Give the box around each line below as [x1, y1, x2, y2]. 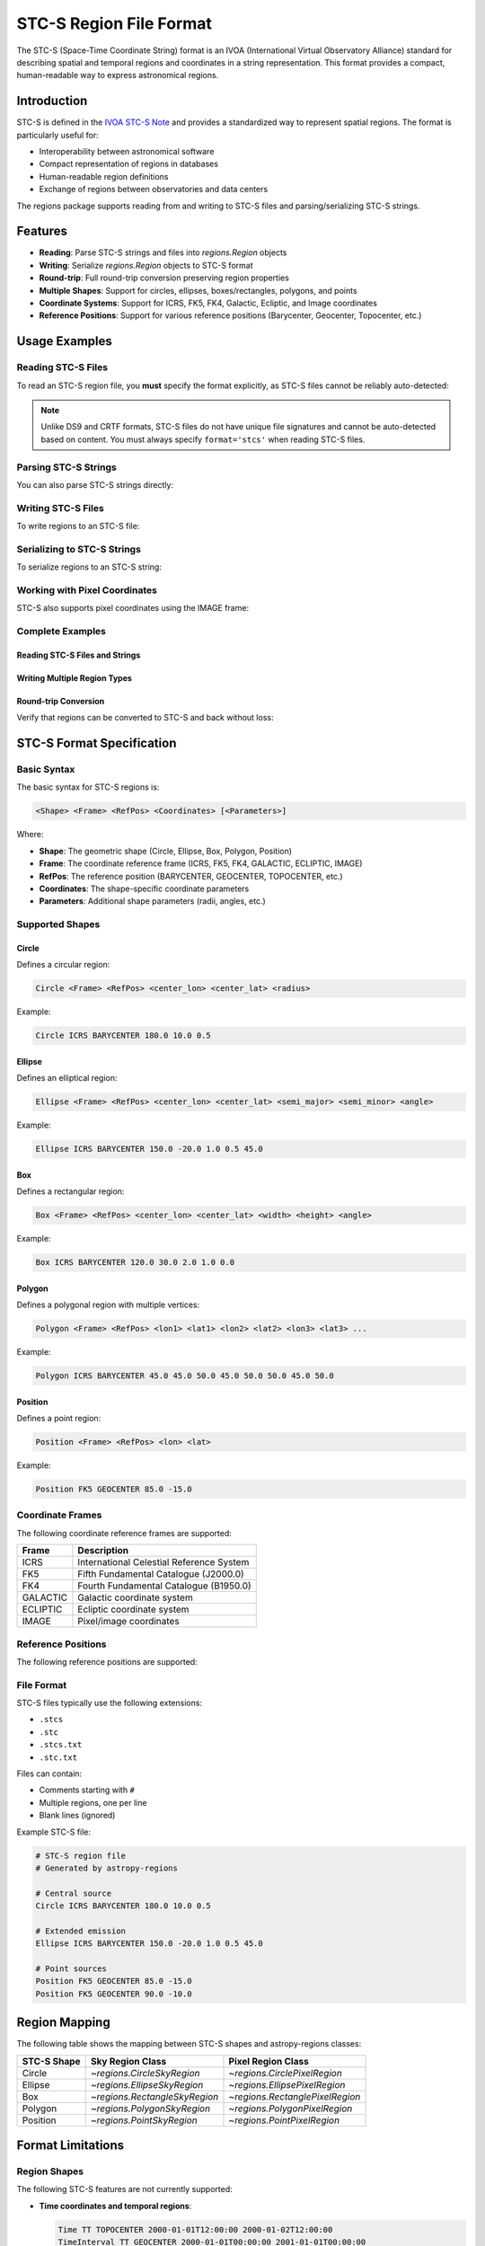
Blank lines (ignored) [39, 1810, 116, 1821]
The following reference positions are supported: [16, 1656, 198, 1667]
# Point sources [35, 1964, 108, 1974]
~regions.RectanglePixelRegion [228, 2090, 361, 2102]
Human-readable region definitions [39, 171, 169, 181]
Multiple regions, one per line [39, 1797, 147, 1808]
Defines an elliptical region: [16, 1073, 118, 1083]
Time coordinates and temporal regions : [39, 2200, 192, 2211]
